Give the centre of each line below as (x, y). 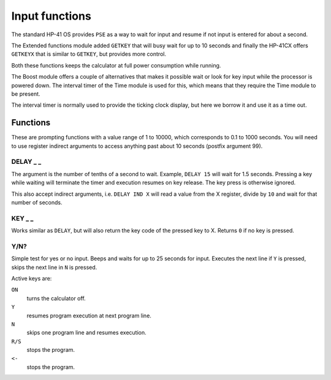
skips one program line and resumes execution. (86, 333)
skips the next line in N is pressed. (54, 267)
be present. (26, 94)
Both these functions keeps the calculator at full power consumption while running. (116, 65)
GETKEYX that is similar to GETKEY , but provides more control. (89, 54)
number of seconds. (37, 202)
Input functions (51, 16)
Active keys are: (32, 278)
